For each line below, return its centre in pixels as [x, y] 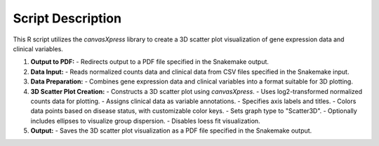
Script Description [67, 18]
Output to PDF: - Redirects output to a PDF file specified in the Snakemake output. [150, 62]
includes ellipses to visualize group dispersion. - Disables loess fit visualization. [145, 121]
